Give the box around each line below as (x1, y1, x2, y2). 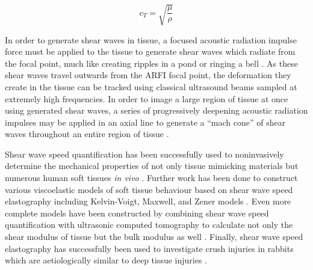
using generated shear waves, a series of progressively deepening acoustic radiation (5, 104, 308, 117)
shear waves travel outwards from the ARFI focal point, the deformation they (5, 69, 291, 81)
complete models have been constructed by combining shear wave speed (5, 206, 269, 219)
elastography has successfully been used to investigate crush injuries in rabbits (5, 242, 294, 254)
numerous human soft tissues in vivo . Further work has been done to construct (5, 171, 298, 184)
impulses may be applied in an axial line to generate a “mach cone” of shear (5, 115, 286, 128)
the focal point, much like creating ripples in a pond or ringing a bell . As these (5, 57, 298, 69)
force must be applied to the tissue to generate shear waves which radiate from (5, 45, 296, 58)
